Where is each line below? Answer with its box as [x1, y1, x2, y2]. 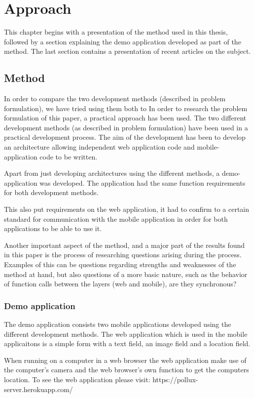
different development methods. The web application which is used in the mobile [4, 328, 248, 339]
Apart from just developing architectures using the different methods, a [4, 168, 220, 178]
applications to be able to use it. [4, 223, 102, 234]
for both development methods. [4, 187, 99, 198]
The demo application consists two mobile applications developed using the [4, 319, 231, 329]
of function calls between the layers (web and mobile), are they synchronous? [4, 279, 237, 289]
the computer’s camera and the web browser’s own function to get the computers [4, 364, 249, 375]
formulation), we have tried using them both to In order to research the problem [4, 103, 248, 113]
